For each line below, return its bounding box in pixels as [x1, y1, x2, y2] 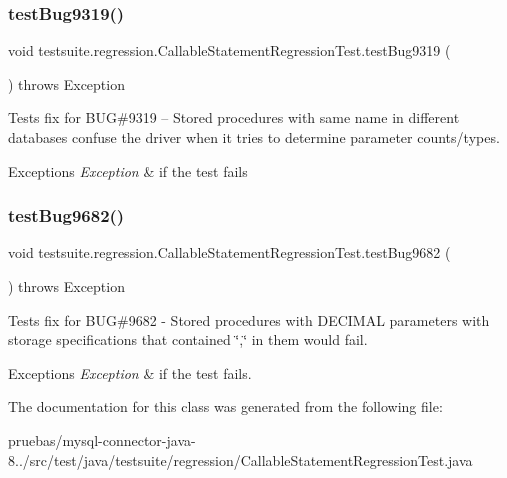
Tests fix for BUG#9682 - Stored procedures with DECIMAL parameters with [8, 309, 490, 330]
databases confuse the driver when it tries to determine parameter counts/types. [8, 127, 500, 147]
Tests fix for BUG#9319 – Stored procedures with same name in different [8, 107, 460, 128]
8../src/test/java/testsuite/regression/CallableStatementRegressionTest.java [8, 449, 473, 470]
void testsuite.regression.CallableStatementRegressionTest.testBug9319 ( [8, 40, 451, 61]
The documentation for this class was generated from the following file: [8, 396, 443, 417]
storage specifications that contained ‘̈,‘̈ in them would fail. [8, 329, 368, 350]
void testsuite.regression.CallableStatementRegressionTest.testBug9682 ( [8, 242, 451, 263]
